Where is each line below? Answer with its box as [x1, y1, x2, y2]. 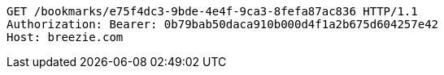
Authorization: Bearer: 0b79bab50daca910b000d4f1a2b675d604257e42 [7, 18, 439, 31]
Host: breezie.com [7, 31, 124, 44]
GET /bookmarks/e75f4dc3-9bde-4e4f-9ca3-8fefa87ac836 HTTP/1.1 [7, 5, 418, 18]
